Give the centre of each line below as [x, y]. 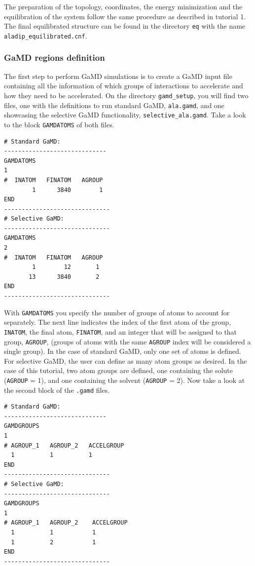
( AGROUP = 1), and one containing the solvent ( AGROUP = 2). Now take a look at [125, 380]
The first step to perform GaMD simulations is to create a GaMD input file [118, 76]
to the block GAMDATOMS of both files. [59, 124]
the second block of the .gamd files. [57, 390]
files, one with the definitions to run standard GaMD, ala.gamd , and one [114, 105]
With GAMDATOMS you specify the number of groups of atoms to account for [117, 312]
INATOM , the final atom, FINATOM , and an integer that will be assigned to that [121, 331]
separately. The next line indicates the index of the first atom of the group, [118, 322]
